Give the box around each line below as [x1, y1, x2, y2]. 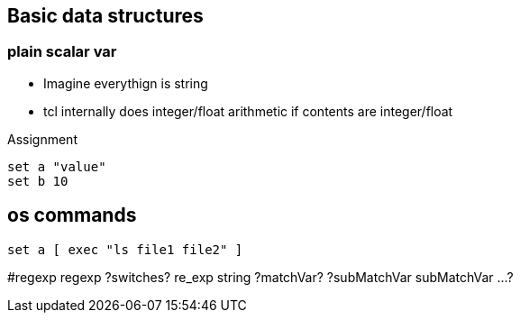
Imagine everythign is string [43, 75, 208, 91]
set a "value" [7, 159, 106, 174]
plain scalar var [7, 42, 117, 61]
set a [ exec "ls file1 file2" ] [7, 242, 243, 257]
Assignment [7, 131, 78, 147]
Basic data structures [7, 5, 204, 27]
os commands [7, 204, 137, 227]
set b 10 [7, 173, 68, 188]
